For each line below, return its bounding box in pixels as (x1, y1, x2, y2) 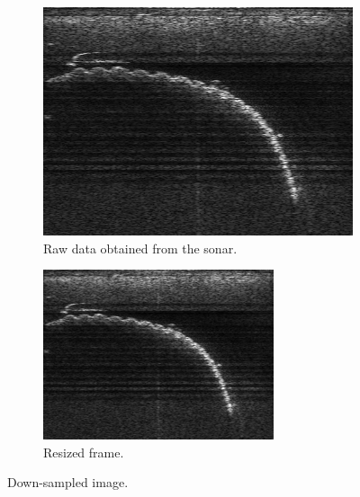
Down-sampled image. (7, 473, 129, 492)
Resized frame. (43, 442, 124, 461)
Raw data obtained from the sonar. (43, 238, 238, 257)
